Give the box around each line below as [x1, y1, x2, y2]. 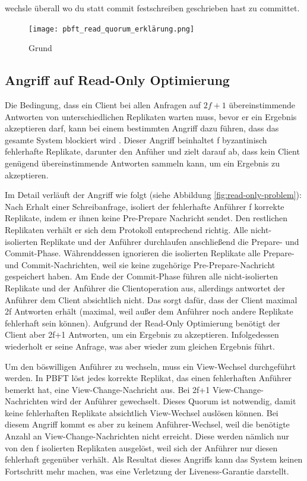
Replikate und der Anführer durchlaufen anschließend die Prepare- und [40, 235, 299, 247]
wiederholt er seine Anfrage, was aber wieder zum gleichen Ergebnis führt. [5, 339, 275, 352]
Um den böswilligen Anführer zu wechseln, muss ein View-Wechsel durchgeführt [5, 360, 296, 372]
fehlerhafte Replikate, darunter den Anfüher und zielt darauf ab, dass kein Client [5, 145, 300, 158]
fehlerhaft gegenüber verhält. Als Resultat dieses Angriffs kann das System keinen [5, 453, 303, 466]
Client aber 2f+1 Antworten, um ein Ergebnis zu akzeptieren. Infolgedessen [5, 328, 279, 341]
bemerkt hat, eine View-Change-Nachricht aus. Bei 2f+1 [5, 383, 210, 395]
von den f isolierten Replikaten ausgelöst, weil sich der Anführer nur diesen [5, 441, 278, 454]
